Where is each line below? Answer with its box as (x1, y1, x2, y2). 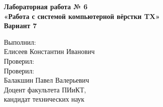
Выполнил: (4, 36, 36, 47)
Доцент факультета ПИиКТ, (4, 84, 86, 94)
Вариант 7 (4, 20, 37, 31)
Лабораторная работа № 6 (4, 1, 88, 11)
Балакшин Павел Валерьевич (4, 75, 90, 85)
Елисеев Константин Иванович (4, 46, 95, 56)
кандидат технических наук (4, 94, 85, 104)
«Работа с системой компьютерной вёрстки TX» (4, 11, 160, 21)
